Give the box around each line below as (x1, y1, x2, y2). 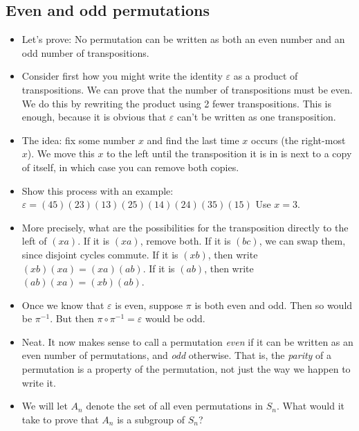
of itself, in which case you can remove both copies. (21, 159, 239, 174)
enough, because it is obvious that (21, 109, 167, 124)
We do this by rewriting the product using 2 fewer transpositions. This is (21, 96, 331, 110)
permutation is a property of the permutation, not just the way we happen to (21, 362, 351, 376)
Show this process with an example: (21, 183, 174, 197)
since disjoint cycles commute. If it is (21, 247, 178, 261)
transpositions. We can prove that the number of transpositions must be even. (21, 82, 353, 96)
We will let (21, 398, 68, 413)
